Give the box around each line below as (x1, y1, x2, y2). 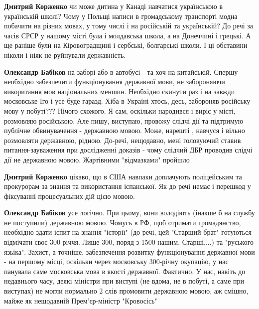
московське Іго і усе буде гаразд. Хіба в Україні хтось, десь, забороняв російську (4, 96, 251, 106)
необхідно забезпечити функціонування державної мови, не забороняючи (4, 76, 225, 87)
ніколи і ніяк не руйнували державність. (4, 49, 126, 60)
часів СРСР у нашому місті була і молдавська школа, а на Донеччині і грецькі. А (4, 30, 251, 40)
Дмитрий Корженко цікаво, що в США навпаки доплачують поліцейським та (4, 171, 242, 181)
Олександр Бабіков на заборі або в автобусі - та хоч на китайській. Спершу (4, 66, 238, 77)
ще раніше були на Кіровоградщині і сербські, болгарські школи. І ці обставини (4, 40, 248, 50)
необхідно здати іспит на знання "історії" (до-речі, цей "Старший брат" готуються (4, 227, 252, 237)
